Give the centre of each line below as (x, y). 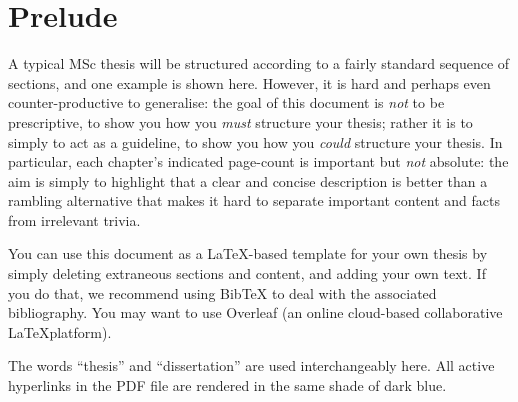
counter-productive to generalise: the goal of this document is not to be (226, 102)
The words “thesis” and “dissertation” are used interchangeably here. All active (251, 365)
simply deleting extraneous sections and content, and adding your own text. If (247, 273)
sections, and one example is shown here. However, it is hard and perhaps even (249, 82)
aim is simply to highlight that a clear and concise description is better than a (248, 180)
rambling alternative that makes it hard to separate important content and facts (254, 200)
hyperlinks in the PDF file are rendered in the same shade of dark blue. (227, 385)
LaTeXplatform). (60, 331)
